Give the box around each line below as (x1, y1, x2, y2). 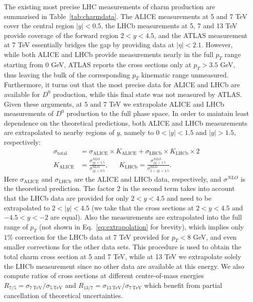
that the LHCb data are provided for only (4, 192, 129, 203)
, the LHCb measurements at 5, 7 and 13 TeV (101, 20, 237, 31)
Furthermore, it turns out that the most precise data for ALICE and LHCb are (4, 79, 240, 90)
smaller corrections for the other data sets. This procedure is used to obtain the (4, 242, 241, 252)
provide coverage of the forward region (4, 30, 119, 40)
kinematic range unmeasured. (141, 69, 229, 79)
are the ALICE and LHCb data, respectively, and (73, 173, 221, 184)
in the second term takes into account (122, 183, 235, 193)
